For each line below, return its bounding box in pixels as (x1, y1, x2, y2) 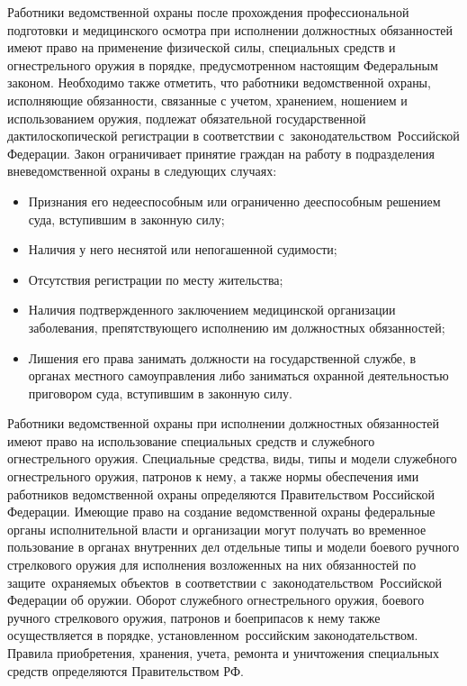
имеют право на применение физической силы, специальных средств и (7, 38, 396, 57)
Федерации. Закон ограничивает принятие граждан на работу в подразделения (7, 143, 435, 162)
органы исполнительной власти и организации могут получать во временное (7, 519, 427, 538)
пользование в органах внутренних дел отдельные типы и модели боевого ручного (7, 537, 460, 556)
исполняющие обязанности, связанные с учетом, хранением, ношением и (7, 90, 408, 109)
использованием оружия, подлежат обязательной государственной (7, 108, 366, 127)
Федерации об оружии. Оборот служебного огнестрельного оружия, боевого (7, 590, 425, 609)
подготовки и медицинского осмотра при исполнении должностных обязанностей (7, 20, 453, 39)
